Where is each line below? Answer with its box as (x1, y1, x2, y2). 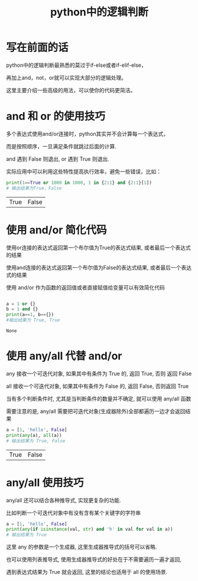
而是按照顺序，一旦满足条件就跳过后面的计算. (6, 142, 117, 150)
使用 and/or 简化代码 (6, 223, 108, 236)
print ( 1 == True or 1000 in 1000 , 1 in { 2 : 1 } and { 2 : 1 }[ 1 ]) (6, 180, 152, 186)
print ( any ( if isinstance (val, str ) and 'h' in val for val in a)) (6, 527, 173, 533)
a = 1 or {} (6, 301, 35, 307)
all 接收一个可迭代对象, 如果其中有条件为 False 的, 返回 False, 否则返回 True (6, 382, 189, 390)
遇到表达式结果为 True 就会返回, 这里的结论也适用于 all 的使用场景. (6, 569, 168, 576)
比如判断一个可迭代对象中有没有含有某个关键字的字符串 (6, 509, 141, 516)
